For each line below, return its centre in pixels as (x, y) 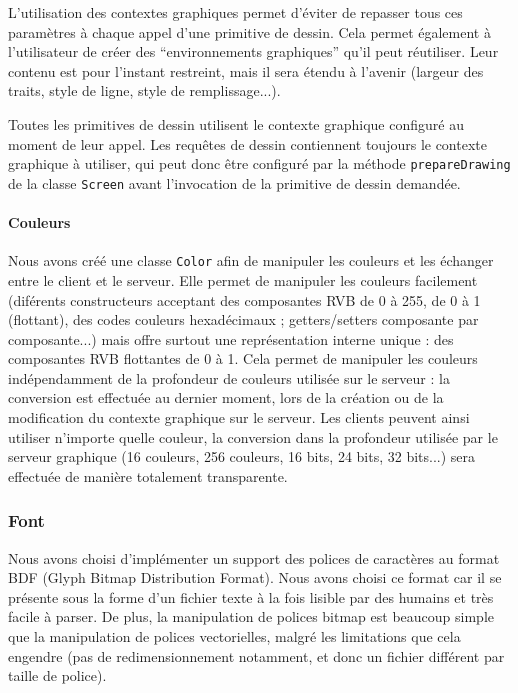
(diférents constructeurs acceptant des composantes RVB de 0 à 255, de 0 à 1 (244, 299)
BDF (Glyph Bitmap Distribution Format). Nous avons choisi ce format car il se (255, 577)
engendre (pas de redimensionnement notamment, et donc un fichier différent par (256, 655)
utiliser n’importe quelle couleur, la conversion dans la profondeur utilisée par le (253, 436)
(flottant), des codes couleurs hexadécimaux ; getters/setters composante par (243, 319)
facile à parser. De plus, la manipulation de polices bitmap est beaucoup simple (251, 616)
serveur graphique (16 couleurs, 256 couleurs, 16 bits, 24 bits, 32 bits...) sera (242, 456)
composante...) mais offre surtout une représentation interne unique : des (231, 338)
